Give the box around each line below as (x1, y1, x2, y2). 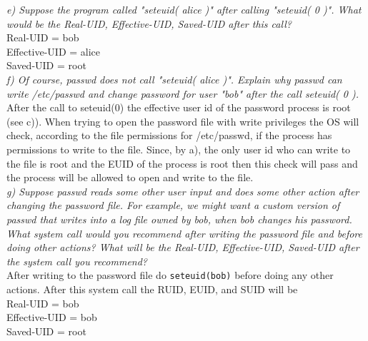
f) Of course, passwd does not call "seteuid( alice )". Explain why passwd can (6, 71, 342, 86)
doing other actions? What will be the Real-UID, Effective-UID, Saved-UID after (6, 240, 359, 255)
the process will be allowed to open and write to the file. (6, 170, 254, 185)
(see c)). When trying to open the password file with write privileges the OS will (6, 113, 359, 128)
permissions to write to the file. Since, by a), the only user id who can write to (6, 141, 351, 156)
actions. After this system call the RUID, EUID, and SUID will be (6, 281, 298, 296)
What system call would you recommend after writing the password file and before (6, 225, 362, 240)
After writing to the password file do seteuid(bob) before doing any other (6, 268, 334, 283)
